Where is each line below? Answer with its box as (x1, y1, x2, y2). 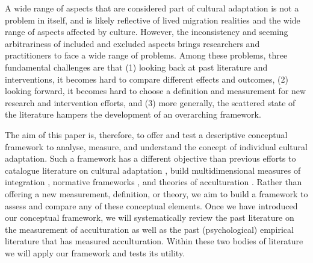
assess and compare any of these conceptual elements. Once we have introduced (5, 199, 298, 212)
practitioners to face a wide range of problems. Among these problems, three (5, 49, 288, 62)
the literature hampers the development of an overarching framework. (5, 108, 261, 121)
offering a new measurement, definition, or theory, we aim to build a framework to (5, 187, 308, 200)
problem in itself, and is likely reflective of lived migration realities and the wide (5, 13, 300, 26)
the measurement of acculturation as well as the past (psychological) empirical (5, 223, 294, 235)
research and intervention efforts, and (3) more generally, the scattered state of (5, 96, 296, 109)
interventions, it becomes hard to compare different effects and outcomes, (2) (5, 72, 288, 85)
